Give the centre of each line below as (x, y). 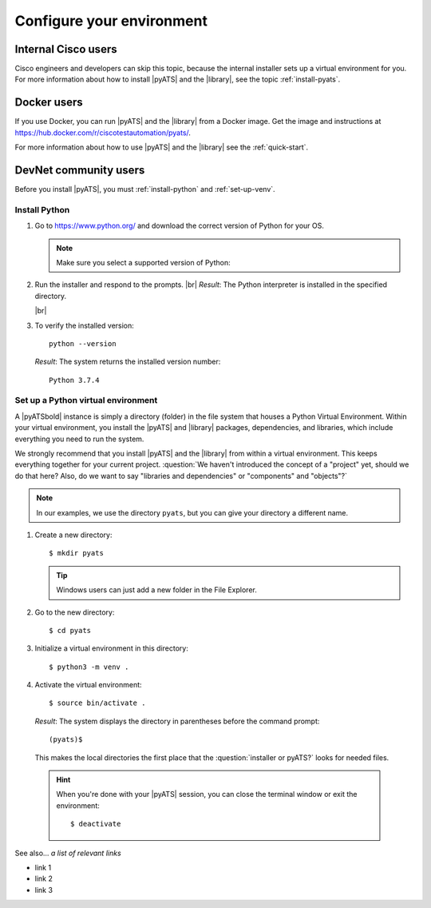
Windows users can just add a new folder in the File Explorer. (156, 590)
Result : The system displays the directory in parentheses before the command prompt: (177, 721)
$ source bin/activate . (97, 703)
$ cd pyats (70, 630)
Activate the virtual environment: (89, 685)
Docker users (49, 103)
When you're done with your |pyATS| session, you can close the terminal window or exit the (207, 794)
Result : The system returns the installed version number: (128, 362)
